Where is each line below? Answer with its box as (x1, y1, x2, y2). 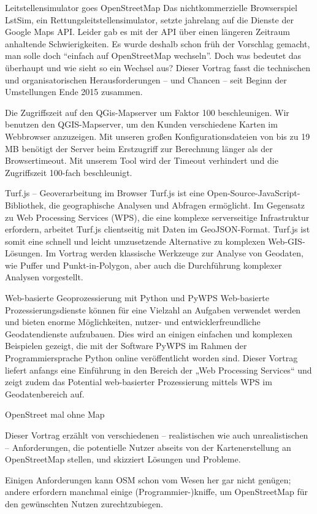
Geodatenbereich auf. (5, 387, 85, 400)
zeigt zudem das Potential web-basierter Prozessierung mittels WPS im (5, 375, 272, 388)
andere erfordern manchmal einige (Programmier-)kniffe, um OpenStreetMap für (5, 485, 308, 498)
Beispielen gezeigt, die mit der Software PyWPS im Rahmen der (5, 339, 247, 352)
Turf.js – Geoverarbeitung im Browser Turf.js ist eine (5, 186, 205, 199)
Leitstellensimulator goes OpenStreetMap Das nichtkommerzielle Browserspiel (5, 1, 297, 13)
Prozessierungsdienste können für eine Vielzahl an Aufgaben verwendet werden (5, 303, 301, 316)
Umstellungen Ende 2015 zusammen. (5, 85, 143, 98)
